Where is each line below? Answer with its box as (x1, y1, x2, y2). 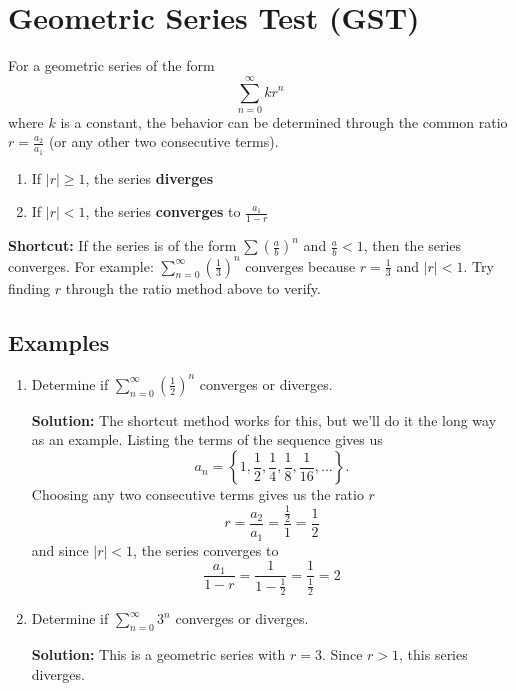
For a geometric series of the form (8, 55, 215, 76)
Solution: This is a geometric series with (31, 644, 286, 665)
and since (31, 539, 89, 560)
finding (8, 277, 51, 298)
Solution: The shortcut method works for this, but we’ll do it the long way (31, 409, 497, 430)
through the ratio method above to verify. (65, 277, 321, 298)
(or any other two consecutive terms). (48, 131, 279, 152)
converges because (245, 255, 356, 276)
